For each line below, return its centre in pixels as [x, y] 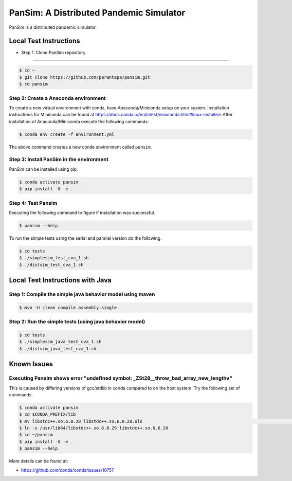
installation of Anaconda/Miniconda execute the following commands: [79, 121]
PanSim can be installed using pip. [43, 169]
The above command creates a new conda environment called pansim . [81, 147]
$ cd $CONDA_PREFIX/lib [48, 414]
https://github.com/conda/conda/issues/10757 [68, 470]
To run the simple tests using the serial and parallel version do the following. [85, 238]
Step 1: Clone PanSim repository [53, 53]
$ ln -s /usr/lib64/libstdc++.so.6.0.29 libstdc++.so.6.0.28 [94, 428]
